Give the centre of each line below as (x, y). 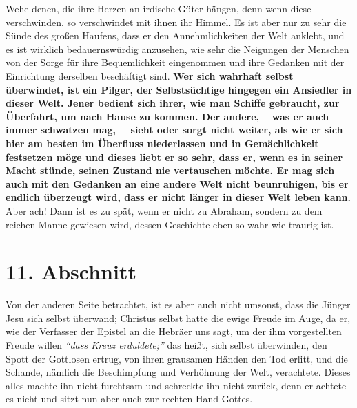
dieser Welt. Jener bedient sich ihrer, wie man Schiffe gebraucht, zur (173, 103)
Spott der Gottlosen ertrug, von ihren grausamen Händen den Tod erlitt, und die (177, 358)
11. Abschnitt (71, 271)
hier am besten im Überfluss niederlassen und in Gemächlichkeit (162, 143)
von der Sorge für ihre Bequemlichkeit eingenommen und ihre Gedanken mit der (175, 62)
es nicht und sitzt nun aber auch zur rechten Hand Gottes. (129, 399)
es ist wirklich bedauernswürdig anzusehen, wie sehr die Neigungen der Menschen (177, 49)
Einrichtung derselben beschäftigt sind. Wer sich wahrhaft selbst (150, 75)
